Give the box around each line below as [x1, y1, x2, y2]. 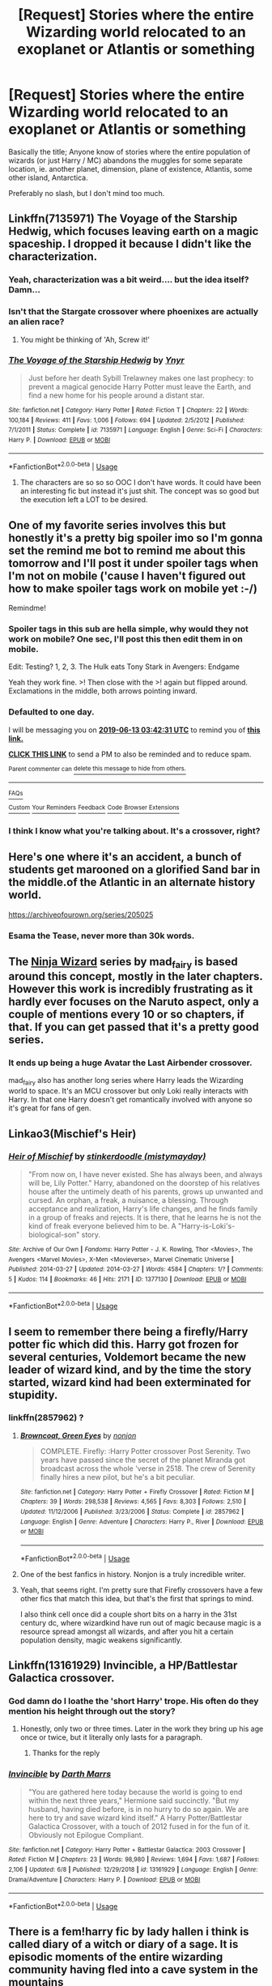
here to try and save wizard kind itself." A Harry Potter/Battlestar [28, 1813, 243, 1822]
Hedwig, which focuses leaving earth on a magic [8, 224, 259, 238]
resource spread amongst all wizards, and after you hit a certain [19, 1626, 234, 1636]
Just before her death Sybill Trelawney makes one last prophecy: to [28, 373, 254, 382]
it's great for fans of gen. [8, 1103, 91, 1113]
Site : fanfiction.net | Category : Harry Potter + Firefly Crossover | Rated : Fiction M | [19, 1488, 254, 1496]
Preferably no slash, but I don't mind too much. [8, 188, 165, 198]
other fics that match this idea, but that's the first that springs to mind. [19, 1593, 254, 1603]
